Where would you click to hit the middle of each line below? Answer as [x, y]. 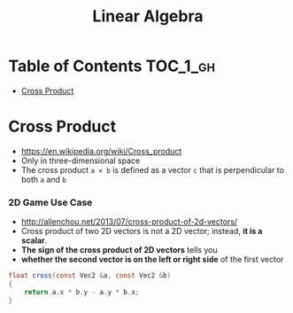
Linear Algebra [148, 16]
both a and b [44, 179]
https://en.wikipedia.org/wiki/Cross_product [101, 151]
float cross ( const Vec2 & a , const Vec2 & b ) [90, 276]
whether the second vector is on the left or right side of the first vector [152, 260]
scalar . [34, 240]
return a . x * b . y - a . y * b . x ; [82, 292]
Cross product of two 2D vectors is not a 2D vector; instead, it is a [142, 231]
